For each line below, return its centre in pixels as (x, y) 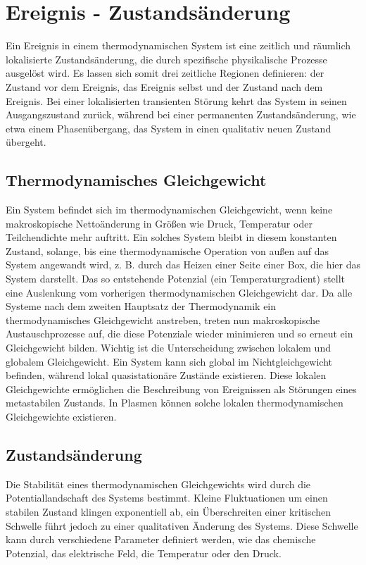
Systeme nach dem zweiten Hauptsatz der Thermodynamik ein (141, 306)
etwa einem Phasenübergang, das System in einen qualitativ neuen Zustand (169, 128)
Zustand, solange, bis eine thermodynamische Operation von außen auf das (167, 250)
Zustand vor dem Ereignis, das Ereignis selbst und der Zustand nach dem (164, 86)
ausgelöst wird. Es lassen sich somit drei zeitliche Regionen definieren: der (165, 73)
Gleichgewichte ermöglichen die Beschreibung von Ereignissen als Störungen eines (181, 389)
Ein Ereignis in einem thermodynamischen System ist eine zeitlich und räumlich (178, 45)
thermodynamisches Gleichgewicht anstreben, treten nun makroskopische (163, 319)
